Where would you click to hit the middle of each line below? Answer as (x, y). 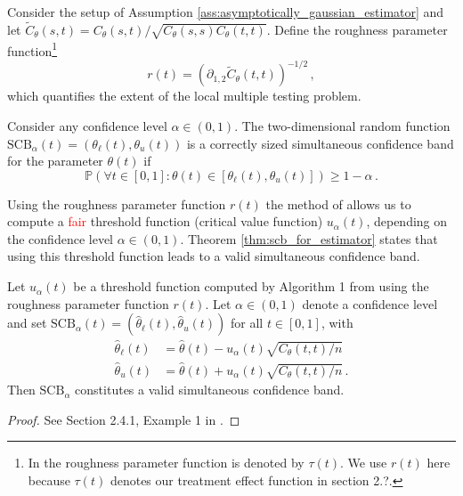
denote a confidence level (370, 303)
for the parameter (55, 161)
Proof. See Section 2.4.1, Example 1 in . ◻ (124, 419)
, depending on (407, 221)
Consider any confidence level (87, 125)
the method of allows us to (338, 203)
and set (27, 323)
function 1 (32, 49)
